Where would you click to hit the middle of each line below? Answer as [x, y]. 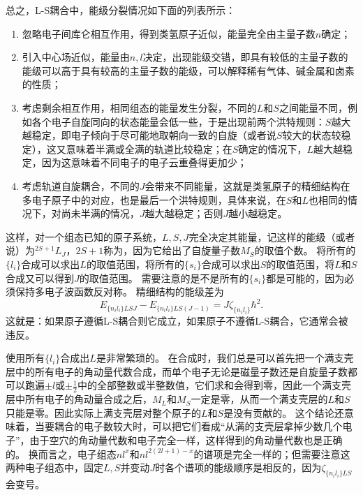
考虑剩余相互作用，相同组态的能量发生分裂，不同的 [139, 107]
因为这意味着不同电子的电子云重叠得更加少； [144, 162]
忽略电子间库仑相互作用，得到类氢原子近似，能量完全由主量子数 [169, 33]
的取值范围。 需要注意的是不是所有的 [164, 278]
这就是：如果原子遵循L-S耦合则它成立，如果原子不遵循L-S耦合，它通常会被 [177, 320]
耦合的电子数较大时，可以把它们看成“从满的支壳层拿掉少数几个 [198, 426]
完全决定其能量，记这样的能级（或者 [272, 236]
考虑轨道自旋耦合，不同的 [81, 185]
